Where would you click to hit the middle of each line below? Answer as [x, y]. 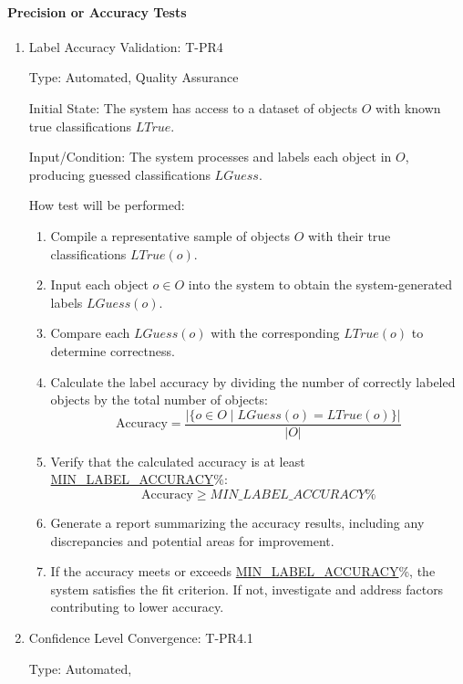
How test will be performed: [107, 205]
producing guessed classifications [119, 174]
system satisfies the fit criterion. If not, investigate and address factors [247, 589]
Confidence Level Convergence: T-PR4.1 [141, 637]
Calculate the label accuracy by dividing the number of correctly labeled [253, 381]
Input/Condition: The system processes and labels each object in [210, 157]
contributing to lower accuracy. [137, 607]
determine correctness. [113, 350]
